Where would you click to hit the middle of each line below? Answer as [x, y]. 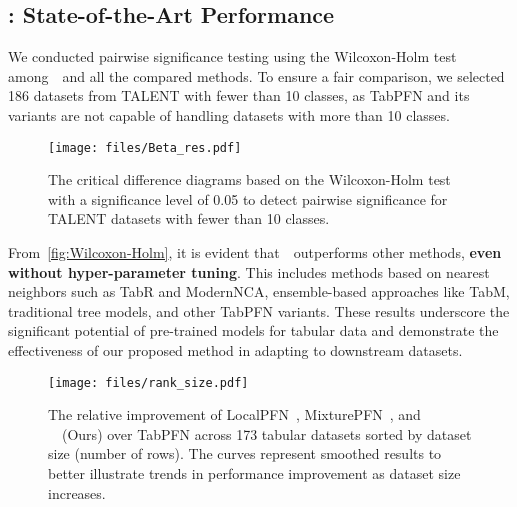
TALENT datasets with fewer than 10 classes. [189, 218]
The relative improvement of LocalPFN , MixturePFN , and [234, 414]
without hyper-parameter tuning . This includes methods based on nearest [249, 271]
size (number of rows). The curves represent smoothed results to [245, 453]
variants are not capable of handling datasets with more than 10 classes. [229, 114]
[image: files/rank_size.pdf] [148, 382]
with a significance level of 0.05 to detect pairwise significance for [248, 198]
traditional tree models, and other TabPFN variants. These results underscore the [259, 310]
